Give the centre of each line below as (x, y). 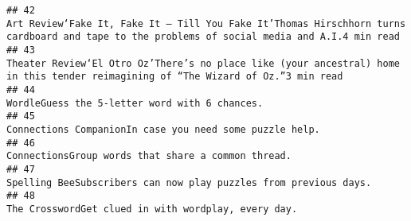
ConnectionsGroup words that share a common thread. (149, 156)
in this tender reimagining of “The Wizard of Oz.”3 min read (175, 77)
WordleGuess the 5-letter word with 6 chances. (135, 103)
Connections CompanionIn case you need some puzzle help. (163, 129)
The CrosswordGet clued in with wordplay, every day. (152, 209)
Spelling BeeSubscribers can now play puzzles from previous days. (189, 182)
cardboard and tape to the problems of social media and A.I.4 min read (203, 37)
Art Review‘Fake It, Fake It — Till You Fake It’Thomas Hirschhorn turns (206, 23)
